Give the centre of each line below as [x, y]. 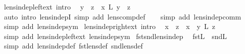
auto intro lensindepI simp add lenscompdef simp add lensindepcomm [122, 16]
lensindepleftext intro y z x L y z [67, 6]
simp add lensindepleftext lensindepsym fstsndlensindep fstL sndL [115, 36]
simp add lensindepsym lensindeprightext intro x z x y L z [109, 26]
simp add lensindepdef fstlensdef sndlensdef [73, 46]
